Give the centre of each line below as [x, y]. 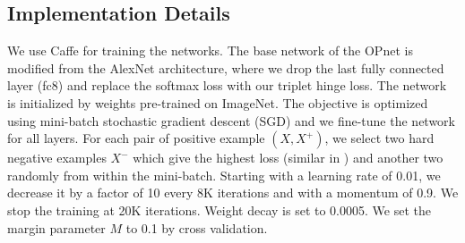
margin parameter [56, 227]
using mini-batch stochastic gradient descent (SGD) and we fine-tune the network [231, 120]
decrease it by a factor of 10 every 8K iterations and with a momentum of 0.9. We [233, 193]
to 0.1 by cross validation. [197, 227]
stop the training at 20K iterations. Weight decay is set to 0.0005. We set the [219, 209]
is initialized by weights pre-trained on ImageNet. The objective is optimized [218, 102]
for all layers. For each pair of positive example [136, 138]
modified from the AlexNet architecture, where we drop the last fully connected [226, 67]
